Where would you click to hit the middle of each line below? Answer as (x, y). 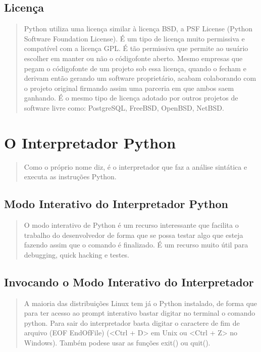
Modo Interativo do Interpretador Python (116, 204)
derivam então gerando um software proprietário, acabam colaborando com (140, 78)
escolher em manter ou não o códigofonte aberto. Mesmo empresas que (133, 58)
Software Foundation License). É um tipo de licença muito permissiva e (134, 38)
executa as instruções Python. (70, 177)
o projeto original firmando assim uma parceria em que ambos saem (129, 88)
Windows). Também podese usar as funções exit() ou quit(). (117, 343)
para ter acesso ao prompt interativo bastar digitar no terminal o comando (140, 313)
